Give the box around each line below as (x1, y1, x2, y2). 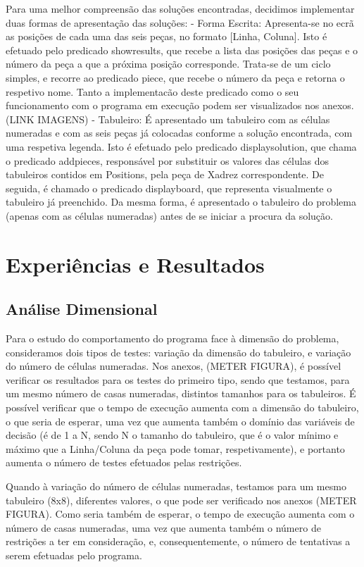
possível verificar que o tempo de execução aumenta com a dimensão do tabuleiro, (6, 400, 359, 415)
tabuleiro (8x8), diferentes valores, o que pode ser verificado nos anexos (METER (6, 492, 357, 507)
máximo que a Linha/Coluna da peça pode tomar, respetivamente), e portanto (6, 441, 345, 456)
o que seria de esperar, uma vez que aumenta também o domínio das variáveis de (6, 413, 355, 428)
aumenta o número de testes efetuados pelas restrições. (6, 455, 242, 470)
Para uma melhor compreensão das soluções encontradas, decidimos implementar (6, 1, 355, 15)
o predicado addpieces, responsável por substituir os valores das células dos (6, 153, 330, 168)
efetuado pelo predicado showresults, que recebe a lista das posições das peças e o (6, 42, 358, 57)
